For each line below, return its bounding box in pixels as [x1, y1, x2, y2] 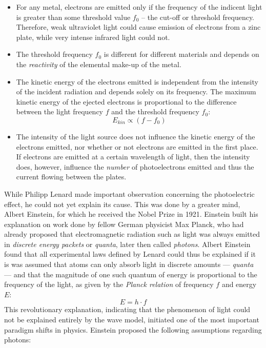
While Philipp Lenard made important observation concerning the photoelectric [4, 188, 255, 199]
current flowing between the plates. [16, 171, 127, 182]
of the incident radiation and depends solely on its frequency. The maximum [16, 86, 256, 97]
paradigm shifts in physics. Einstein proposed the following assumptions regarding [4, 324, 262, 335]
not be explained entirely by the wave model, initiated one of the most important [4, 314, 259, 325]
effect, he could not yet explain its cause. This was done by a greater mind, [4, 198, 240, 209]
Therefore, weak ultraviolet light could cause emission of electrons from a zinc [16, 22, 261, 32]
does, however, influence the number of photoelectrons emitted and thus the [16, 161, 254, 172]
